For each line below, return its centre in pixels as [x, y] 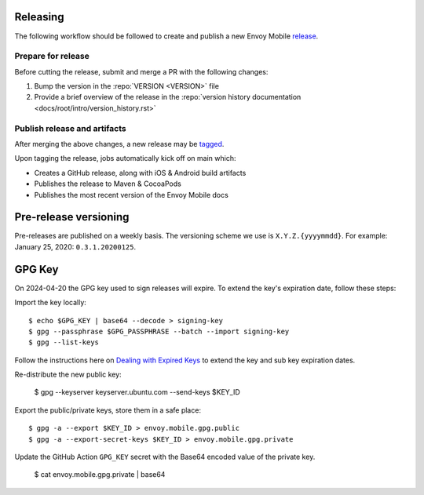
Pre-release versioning [72, 217]
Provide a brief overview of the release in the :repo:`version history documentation [168, 97]
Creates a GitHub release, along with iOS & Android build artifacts [140, 173]
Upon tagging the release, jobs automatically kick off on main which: [125, 158]
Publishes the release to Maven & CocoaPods [108, 184]
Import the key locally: [50, 303]
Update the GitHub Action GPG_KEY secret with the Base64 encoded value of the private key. [165, 457]
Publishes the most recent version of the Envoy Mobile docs [132, 195]
